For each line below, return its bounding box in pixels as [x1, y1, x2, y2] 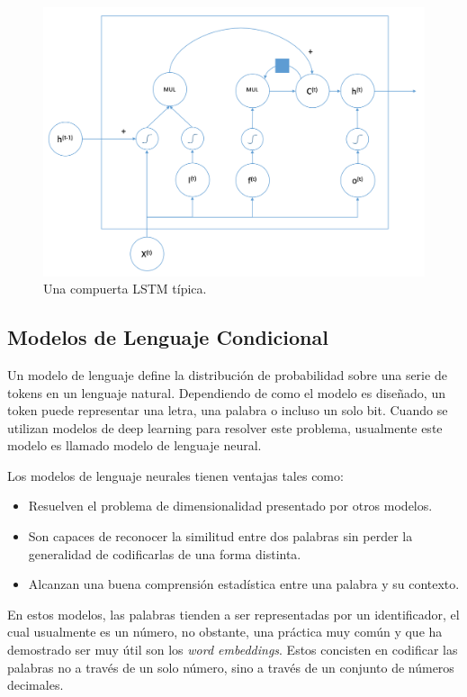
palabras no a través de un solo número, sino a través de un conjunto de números [7, 657, 454, 676]
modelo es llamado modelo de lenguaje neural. [7, 436, 262, 455]
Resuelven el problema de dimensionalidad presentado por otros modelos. [28, 496, 433, 515]
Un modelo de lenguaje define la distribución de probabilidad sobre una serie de [7, 365, 447, 384]
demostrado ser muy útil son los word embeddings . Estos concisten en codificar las [7, 640, 458, 659]
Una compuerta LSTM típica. [43, 279, 207, 298]
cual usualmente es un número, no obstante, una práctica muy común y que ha [7, 622, 443, 641]
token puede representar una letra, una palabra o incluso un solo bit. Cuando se [7, 401, 448, 420]
